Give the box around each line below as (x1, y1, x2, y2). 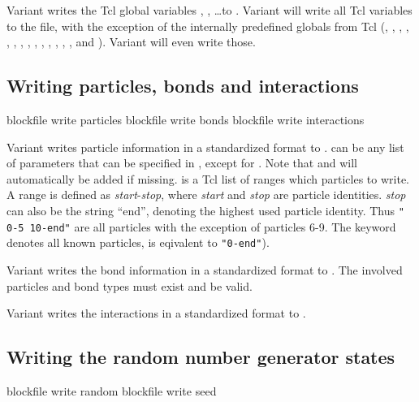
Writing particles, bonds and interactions (6, 73, 359, 98)
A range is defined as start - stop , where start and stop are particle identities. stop (6, 186, 406, 203)
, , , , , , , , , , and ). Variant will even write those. (6, 33, 256, 50)
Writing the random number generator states (6, 344, 395, 370)
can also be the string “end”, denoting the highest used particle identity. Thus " (6, 201, 404, 218)
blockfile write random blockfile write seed (6, 382, 217, 399)
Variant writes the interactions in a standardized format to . (6, 305, 306, 322)
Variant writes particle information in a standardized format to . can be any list (6, 138, 404, 155)
